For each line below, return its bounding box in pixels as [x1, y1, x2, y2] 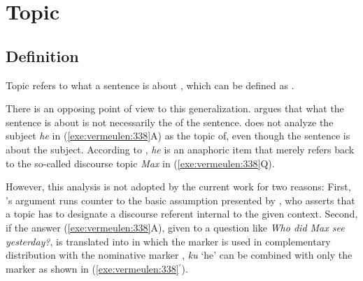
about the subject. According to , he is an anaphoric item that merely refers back [6, 142, 355, 156]
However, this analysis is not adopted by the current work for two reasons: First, [6, 179, 351, 194]
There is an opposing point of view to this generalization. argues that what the [6, 101, 344, 116]
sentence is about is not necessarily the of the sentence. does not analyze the [6, 114, 334, 129]
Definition [6, 45, 79, 66]
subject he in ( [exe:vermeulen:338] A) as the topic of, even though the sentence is [6, 128, 350, 143]
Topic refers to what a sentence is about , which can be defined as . [6, 77, 294, 92]
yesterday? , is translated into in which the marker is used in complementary [6, 234, 331, 248]
